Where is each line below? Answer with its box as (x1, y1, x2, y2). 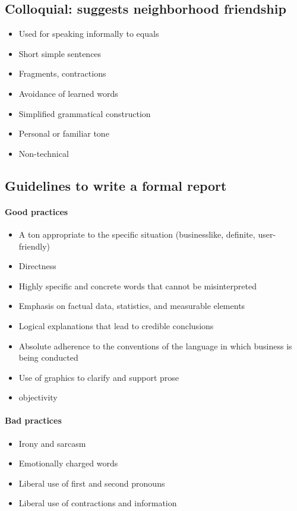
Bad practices (5, 414, 62, 427)
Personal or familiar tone (18, 127, 109, 140)
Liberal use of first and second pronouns (18, 477, 165, 489)
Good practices (5, 205, 68, 217)
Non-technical (18, 147, 69, 159)
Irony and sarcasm (18, 437, 86, 449)
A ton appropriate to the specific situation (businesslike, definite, (18, 228, 255, 240)
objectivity (18, 391, 58, 403)
